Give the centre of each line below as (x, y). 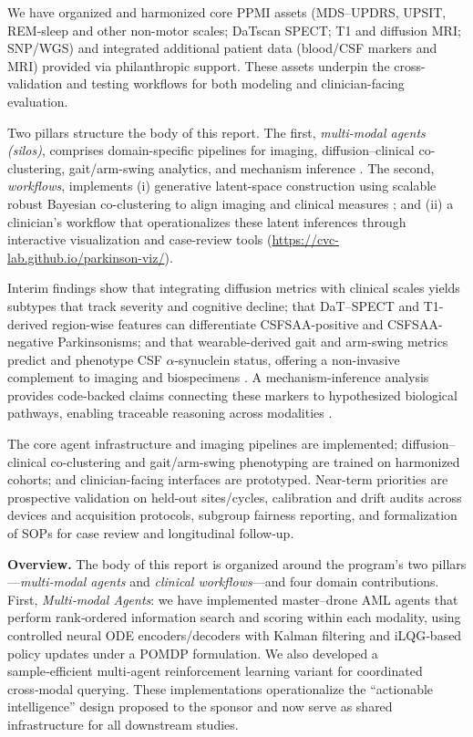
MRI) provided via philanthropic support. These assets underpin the (199, 65)
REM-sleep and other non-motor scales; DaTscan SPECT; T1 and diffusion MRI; (234, 30)
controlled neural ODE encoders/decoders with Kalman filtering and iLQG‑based (235, 635)
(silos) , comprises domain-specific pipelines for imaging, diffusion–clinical (211, 150)
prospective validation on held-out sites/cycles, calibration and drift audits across (235, 497)
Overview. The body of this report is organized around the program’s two (218, 563)
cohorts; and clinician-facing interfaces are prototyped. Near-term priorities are (228, 479)
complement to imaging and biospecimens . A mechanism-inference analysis (218, 377)
